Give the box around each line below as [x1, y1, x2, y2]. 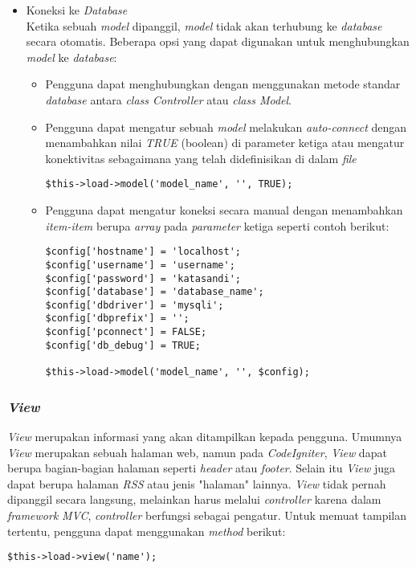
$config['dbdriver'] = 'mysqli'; [45, 299, 224, 311]
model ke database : [26, 48, 117, 65]
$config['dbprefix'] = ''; [45, 313, 190, 325]
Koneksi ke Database [26, 2, 128, 18]
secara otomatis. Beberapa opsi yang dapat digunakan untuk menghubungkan [26, 33, 410, 50]
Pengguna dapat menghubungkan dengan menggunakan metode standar [45, 76, 401, 92]
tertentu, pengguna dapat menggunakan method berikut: [7, 522, 286, 539]
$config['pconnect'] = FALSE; [45, 326, 207, 338]
